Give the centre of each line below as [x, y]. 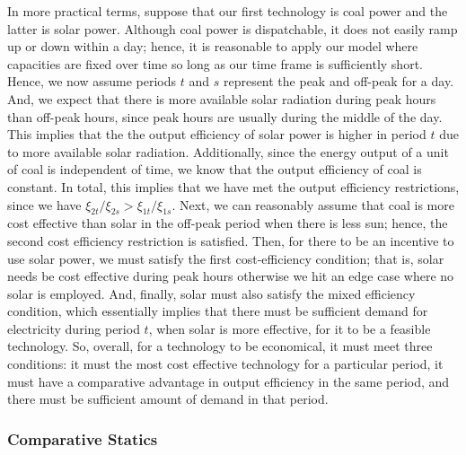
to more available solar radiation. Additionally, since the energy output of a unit [228, 151]
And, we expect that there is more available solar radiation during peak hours [222, 98]
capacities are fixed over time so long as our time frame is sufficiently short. [215, 63]
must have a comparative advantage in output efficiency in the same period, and [229, 381]
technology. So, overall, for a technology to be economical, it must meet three [220, 346]
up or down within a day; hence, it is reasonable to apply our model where [213, 46]
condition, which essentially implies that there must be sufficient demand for [218, 311]
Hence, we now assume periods [92, 81]
